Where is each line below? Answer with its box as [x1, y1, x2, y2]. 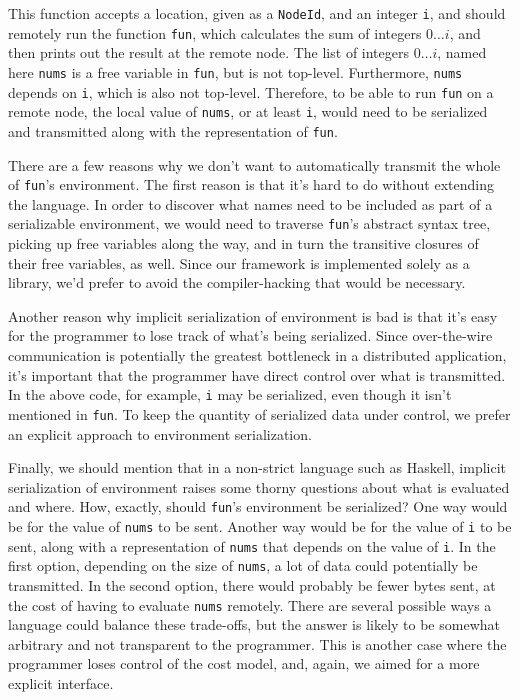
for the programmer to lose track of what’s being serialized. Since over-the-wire [8, 325, 493, 346]
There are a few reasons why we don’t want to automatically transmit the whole [8, 154, 501, 175]
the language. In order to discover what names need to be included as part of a [8, 193, 493, 214]
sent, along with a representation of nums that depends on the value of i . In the [8, 535, 496, 556]
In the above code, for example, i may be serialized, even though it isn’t [8, 384, 452, 405]
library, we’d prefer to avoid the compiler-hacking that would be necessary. [8, 272, 466, 293]
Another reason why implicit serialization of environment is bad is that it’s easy [8, 305, 498, 326]
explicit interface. [8, 672, 114, 693]
